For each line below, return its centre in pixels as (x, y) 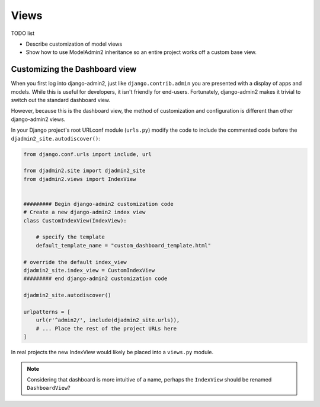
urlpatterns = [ (47, 312)
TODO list (23, 33)
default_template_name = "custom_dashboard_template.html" (124, 245)
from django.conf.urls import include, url (88, 154)
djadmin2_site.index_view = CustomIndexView (89, 271)
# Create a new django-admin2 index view (84, 212)
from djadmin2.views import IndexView (80, 179)
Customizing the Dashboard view (74, 69)
